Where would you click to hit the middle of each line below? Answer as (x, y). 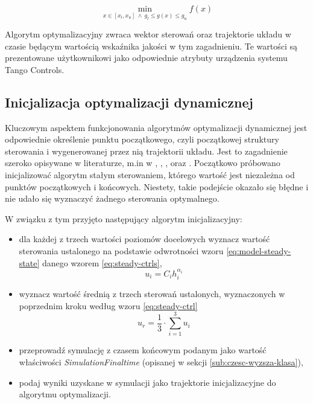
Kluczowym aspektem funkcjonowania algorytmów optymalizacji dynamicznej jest (156, 127)
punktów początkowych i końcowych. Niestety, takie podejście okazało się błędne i (157, 186)
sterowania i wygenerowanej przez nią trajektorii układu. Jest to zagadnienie (146, 151)
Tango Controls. (35, 69)
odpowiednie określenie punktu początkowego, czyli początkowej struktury (142, 139)
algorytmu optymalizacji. (65, 394)
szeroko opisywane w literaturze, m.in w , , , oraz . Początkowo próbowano (143, 163)
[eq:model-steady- (259, 251)
